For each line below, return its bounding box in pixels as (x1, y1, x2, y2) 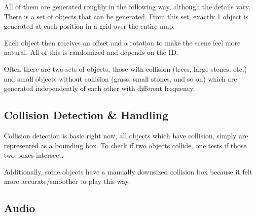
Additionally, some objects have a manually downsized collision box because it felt (4, 166, 253, 176)
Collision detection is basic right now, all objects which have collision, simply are (4, 130, 248, 140)
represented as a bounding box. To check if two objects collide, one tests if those (4, 140, 247, 150)
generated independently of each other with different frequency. (4, 83, 195, 93)
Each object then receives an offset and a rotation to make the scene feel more (4, 37, 241, 47)
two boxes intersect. (4, 150, 64, 160)
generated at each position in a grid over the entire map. (4, 21, 175, 31)
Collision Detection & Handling (4, 107, 168, 123)
